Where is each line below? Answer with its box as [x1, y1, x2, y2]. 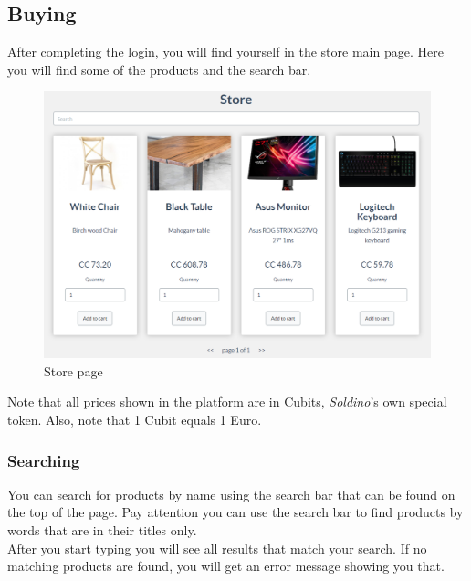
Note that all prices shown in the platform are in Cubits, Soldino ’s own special [7, 392, 447, 411]
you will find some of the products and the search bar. [7, 59, 311, 79]
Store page [44, 361, 103, 380]
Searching [7, 449, 80, 471]
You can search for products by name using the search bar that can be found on [7, 484, 455, 503]
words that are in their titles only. [7, 521, 197, 540]
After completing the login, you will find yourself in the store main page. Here [7, 42, 444, 61]
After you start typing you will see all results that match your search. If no [7, 538, 427, 557]
